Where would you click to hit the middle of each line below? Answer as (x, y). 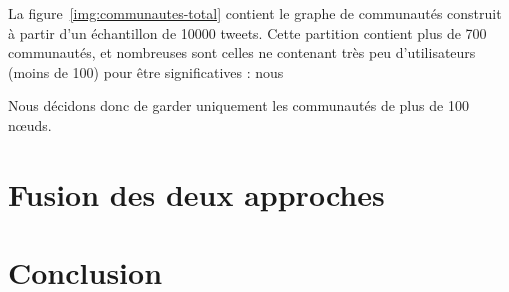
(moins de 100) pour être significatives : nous (146, 71)
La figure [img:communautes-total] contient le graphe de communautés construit (255, 13)
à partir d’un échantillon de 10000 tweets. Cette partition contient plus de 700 (247, 32)
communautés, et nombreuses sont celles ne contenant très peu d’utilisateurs (242, 52)
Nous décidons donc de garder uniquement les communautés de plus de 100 (238, 105)
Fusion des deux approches (196, 193)
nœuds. (30, 124)
